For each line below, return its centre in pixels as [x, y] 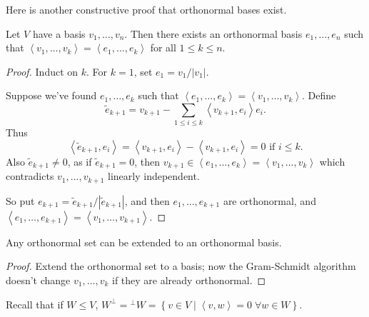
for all [163, 47]
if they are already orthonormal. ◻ [189, 280]
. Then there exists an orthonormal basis [213, 33]
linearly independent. [154, 176]
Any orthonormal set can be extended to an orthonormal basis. [144, 242]
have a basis [59, 33]
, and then [147, 200]
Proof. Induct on [42, 71]
